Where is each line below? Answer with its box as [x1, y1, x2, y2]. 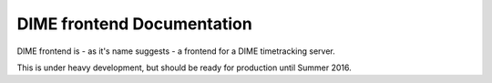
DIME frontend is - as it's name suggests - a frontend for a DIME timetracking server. [16, 46, 336, 57]
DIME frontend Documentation [16, 14, 252, 34]
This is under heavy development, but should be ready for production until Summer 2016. [16, 62, 353, 73]
